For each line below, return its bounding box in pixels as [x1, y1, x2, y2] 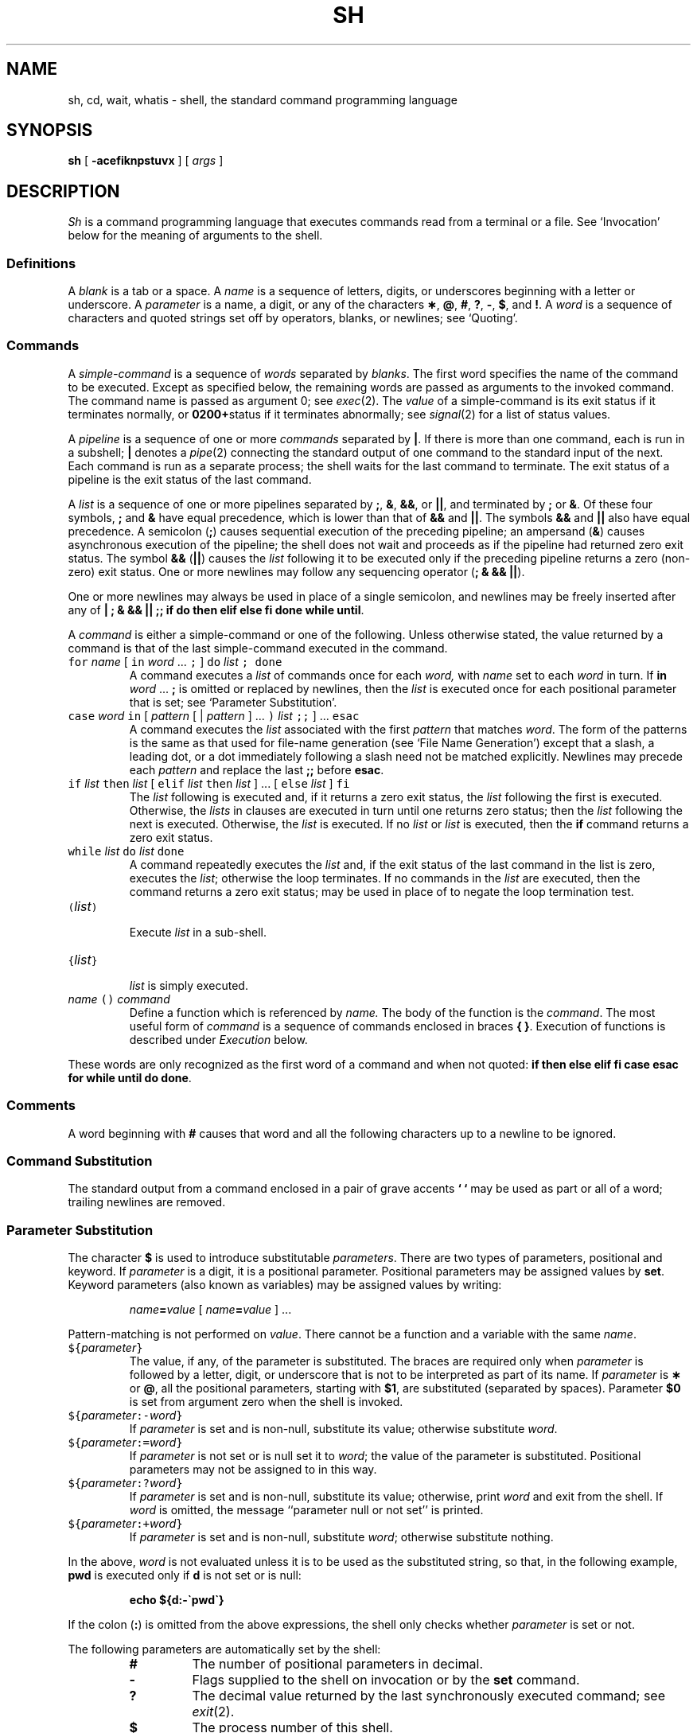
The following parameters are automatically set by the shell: [68, 1642, 381, 1657]
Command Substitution [6, 1152, 153, 1169]
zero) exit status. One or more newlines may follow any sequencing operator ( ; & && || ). [68, 564, 525, 578]
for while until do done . [68, 1070, 192, 1085]
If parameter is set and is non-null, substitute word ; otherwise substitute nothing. [129, 1530, 554, 1544]
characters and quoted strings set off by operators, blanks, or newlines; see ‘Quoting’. [68, 311, 518, 325]
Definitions [6, 255, 76, 271]
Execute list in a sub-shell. [129, 925, 267, 939]
